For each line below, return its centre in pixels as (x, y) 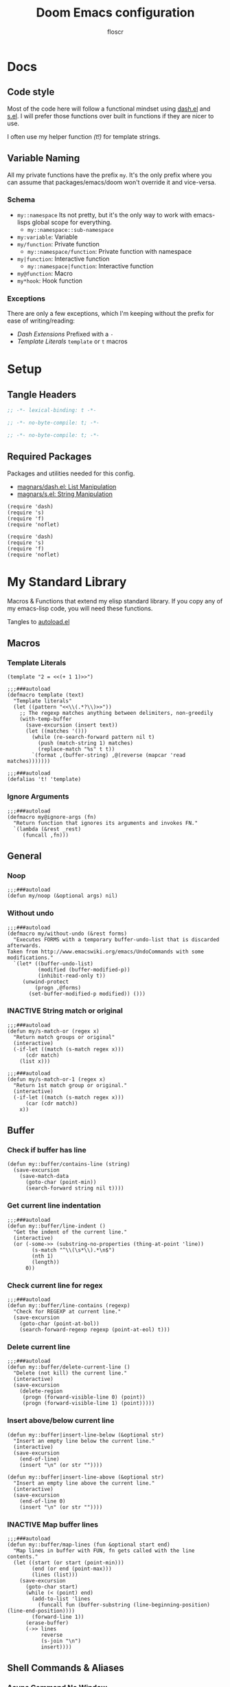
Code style (31, 92)
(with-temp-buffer (46, 719)
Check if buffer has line (47, 1150)
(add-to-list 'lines (61, 1599)
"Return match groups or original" (64, 1037)
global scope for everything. (72, 222)
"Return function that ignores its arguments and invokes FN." (105, 823)
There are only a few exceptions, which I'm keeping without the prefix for (111, 314)
